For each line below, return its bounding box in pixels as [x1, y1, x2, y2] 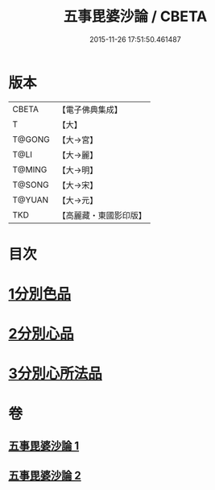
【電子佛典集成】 [57, 104, 122, 115]
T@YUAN [12, 194, 49, 206]
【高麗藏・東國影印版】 [57, 210, 147, 221]
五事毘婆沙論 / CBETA [63, 7, 208, 26]
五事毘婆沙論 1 [8, 439, 80, 453]
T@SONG [12, 179, 50, 190]
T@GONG [12, 134, 50, 145]
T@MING [12, 164, 48, 175]
